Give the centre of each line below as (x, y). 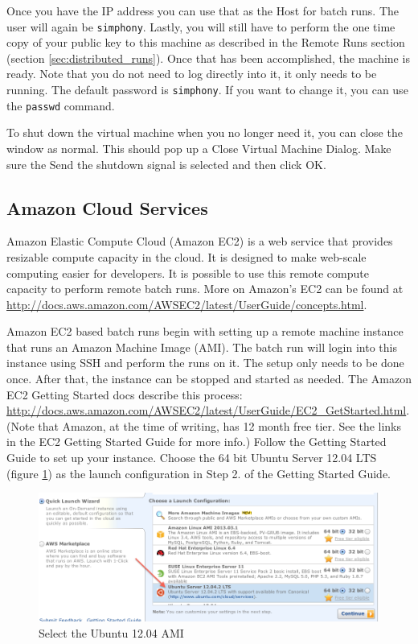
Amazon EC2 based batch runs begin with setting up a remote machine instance (205, 331)
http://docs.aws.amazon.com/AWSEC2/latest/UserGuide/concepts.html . (187, 304)
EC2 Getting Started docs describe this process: (125, 394)
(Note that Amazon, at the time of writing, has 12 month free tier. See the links (204, 425)
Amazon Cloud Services (107, 207)
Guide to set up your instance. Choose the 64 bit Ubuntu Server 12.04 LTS (192, 458)
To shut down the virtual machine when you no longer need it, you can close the (205, 132)
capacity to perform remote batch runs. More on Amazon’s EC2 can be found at (205, 289)
